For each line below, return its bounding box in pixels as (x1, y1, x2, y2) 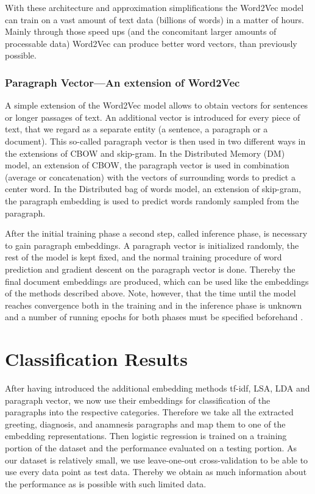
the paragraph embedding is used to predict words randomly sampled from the (5, 194, 299, 207)
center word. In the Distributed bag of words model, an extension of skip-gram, (5, 182, 302, 195)
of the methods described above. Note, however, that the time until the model (5, 287, 296, 299)
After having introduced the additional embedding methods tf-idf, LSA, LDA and (5, 382, 310, 394)
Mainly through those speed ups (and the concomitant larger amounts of (5, 25, 277, 38)
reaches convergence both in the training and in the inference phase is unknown (5, 298, 302, 311)
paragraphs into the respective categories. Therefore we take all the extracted (5, 406, 294, 418)
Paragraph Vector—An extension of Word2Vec (5, 74, 240, 90)
